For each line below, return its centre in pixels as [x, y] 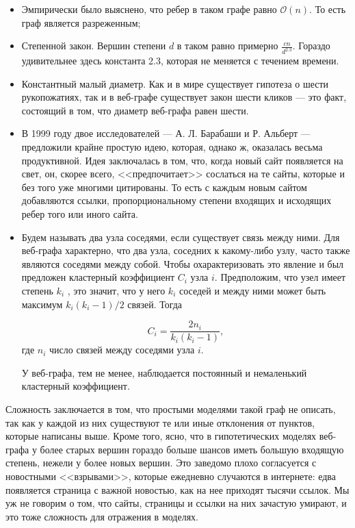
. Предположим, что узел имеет [280, 277]
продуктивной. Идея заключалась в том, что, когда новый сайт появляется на [182, 160]
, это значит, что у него [116, 290]
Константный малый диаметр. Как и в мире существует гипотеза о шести [175, 83]
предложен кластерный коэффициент [98, 277]
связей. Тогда [155, 304]
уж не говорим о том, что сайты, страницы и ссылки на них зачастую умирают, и [176, 503]
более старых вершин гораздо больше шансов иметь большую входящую [192, 449]
